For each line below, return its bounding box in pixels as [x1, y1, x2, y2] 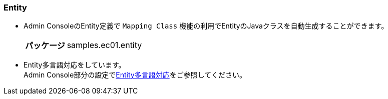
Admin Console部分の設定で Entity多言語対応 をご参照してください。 [24, 70, 246, 79]
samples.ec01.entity [67, 40, 142, 50]
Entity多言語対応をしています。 [24, 60, 126, 69]
